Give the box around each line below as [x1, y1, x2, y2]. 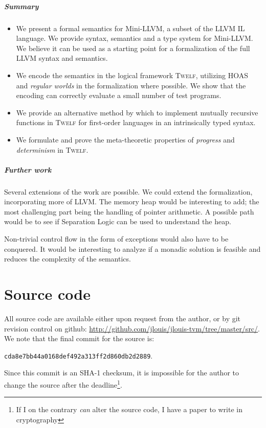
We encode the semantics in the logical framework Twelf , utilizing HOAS [16, 69, 249, 80]
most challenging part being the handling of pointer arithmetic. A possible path [4, 206, 254, 217]
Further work [4, 164, 52, 175]
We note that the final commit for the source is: [4, 333, 154, 344]
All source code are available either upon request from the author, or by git [4, 313, 241, 323]
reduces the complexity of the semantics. [4, 253, 131, 264]
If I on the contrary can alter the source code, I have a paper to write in [16, 404, 242, 415]
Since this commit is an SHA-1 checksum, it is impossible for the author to [4, 367, 239, 378]
